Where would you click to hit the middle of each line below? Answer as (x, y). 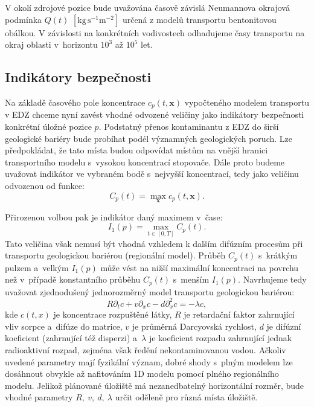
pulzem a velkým (37, 267)
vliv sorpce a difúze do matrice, (64, 326)
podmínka (24, 19)
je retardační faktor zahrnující (239, 314)
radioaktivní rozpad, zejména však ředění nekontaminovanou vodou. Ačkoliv (146, 350)
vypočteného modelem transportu (247, 102)
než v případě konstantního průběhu (73, 279)
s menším (191, 279)
